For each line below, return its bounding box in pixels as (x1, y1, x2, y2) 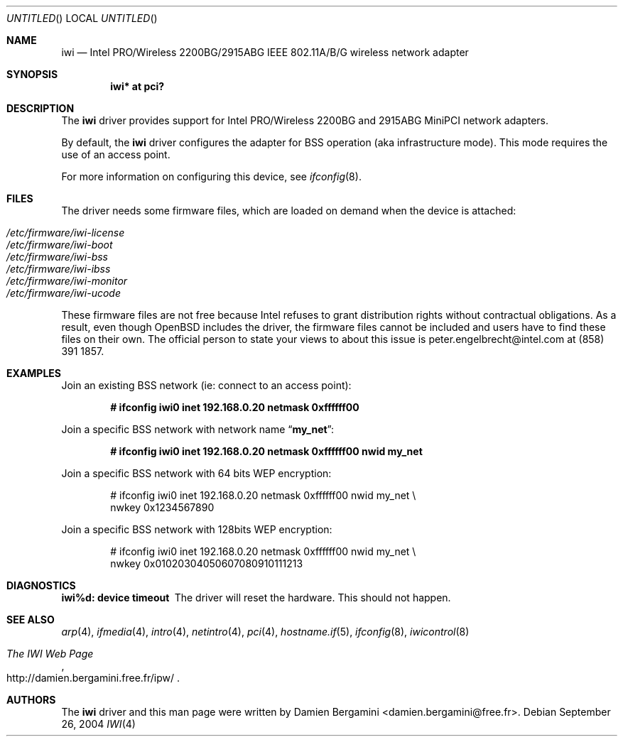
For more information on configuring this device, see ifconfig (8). (61, 170, 362, 182)
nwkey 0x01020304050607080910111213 (110, 557, 303, 569)
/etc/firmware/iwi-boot (6, 239, 113, 251)
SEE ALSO (6, 613, 55, 626)
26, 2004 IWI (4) (61, 718, 136, 730)
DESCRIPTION (6, 102, 75, 114)
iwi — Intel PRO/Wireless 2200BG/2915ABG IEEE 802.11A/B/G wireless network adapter (61, 46, 469, 58)
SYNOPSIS (6, 68, 58, 80)
